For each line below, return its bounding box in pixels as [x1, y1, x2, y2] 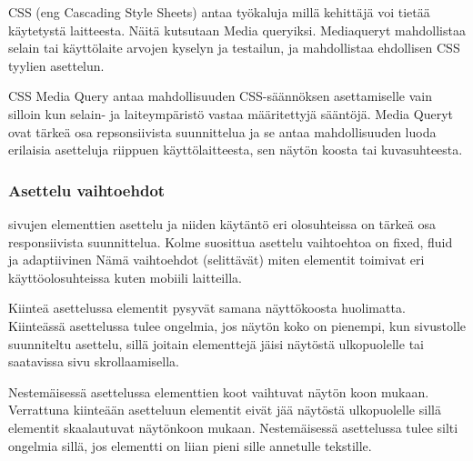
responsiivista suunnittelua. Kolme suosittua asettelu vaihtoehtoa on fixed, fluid [8, 232, 453, 251]
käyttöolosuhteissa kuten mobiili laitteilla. [8, 267, 242, 286]
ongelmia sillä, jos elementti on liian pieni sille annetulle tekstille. [8, 436, 372, 455]
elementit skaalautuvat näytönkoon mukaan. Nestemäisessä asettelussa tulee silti [8, 417, 458, 436]
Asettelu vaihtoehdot [8, 178, 166, 201]
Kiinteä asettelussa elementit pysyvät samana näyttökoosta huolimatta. [8, 298, 406, 317]
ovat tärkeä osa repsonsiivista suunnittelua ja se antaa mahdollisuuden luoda [8, 122, 437, 141]
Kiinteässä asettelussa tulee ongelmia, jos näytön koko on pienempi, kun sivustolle [8, 316, 467, 335]
